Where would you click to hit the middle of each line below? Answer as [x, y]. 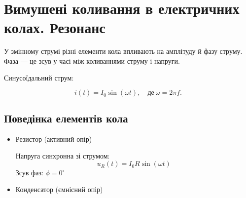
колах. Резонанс [55, 27]
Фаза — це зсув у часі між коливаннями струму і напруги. [92, 60]
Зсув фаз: [29, 173]
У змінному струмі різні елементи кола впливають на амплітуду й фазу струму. [123, 51]
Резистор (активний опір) [54, 139]
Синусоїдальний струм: [39, 77]
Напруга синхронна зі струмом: [63, 155]
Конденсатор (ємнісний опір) [59, 189]
